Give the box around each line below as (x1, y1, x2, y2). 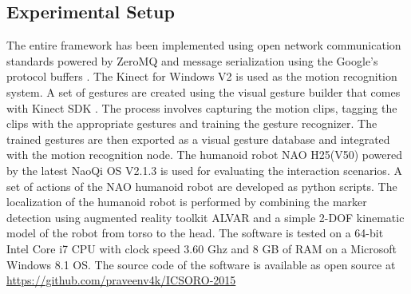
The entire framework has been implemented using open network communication (6, 37, 401, 54)
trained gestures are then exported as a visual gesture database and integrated (6, 130, 390, 147)
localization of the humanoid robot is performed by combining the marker (6, 193, 367, 210)
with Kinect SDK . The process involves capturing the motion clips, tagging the (6, 99, 397, 116)
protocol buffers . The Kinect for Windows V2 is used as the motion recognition (6, 68, 397, 85)
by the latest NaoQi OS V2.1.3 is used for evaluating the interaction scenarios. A (6, 161, 402, 178)
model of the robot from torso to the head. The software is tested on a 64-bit (6, 224, 384, 241)
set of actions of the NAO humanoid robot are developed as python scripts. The (6, 177, 397, 194)
